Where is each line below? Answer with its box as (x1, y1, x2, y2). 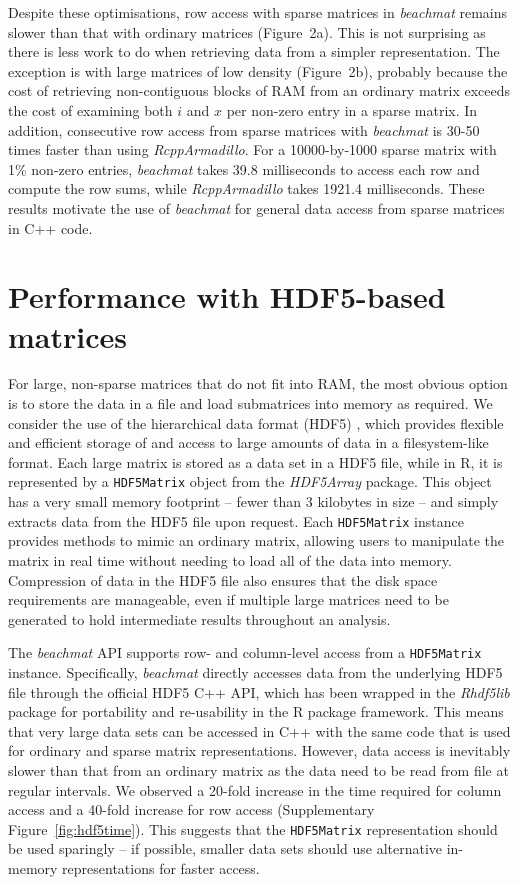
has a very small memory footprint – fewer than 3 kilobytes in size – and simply (8, 491, 499, 512)
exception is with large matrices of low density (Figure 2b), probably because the (8, 60, 508, 81)
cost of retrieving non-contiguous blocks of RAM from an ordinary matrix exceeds (8, 80, 511, 101)
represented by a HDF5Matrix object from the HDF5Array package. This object (8, 471, 492, 492)
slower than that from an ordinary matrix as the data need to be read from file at (8, 759, 509, 780)
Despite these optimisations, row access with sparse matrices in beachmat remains (8, 2, 508, 22)
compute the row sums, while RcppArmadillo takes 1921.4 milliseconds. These (8, 178, 485, 199)
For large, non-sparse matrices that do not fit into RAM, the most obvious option (8, 373, 508, 394)
